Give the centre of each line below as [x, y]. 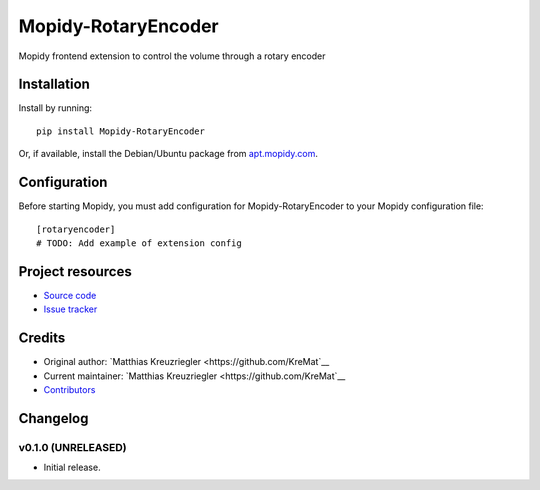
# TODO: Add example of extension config [139, 243]
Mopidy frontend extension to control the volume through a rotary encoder [172, 56]
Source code [70, 295]
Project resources [75, 271]
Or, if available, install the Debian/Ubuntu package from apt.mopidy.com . [168, 154]
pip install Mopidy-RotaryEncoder [120, 131]
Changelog [53, 418]
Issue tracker [70, 309]
